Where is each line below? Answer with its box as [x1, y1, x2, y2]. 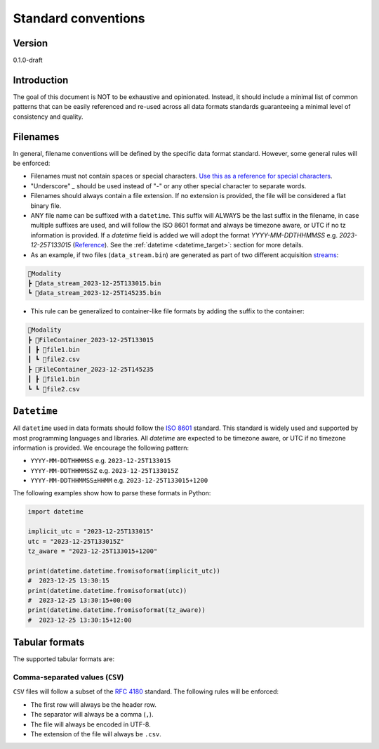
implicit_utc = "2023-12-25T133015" [27, 528, 154, 535]
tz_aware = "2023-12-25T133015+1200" [27, 547, 158, 555]
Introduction [13, 74, 69, 86]
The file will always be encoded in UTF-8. [30, 720, 151, 729]
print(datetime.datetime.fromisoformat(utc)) [27, 587, 187, 594]
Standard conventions [13, 11, 145, 26]
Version [13, 37, 48, 49]
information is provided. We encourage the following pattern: [13, 443, 189, 452]
